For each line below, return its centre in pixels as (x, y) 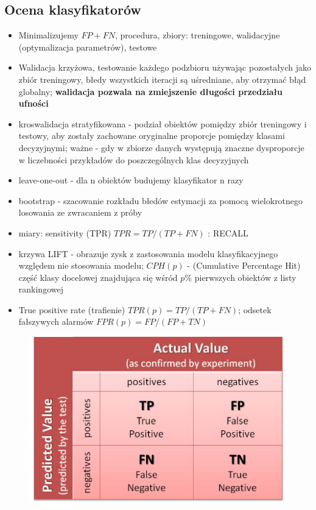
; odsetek (255, 309)
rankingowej (41, 289)
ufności (33, 103)
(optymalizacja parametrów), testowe (88, 47)
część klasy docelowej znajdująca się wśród (98, 277)
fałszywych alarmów (56, 321)
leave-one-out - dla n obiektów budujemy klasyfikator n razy (131, 180)
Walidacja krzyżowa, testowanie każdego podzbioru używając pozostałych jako (165, 67)
